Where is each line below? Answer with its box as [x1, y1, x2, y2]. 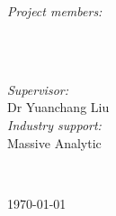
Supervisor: [7, 80, 68, 99]
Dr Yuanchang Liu [7, 98, 110, 117]
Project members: [7, 2, 103, 20]
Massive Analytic [7, 133, 102, 152]
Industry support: [7, 115, 102, 134]
